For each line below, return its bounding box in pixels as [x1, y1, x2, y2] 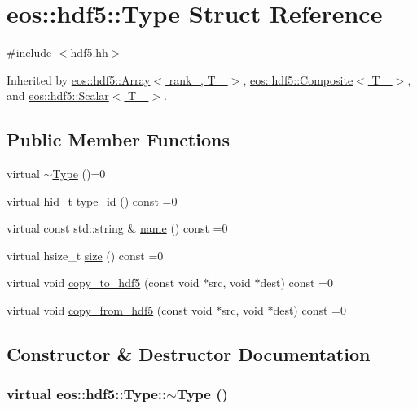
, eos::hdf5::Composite [243, 71, 353, 88]
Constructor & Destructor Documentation [7, 342, 371, 367]
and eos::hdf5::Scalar [7, 87, 109, 104]
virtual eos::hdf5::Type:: [7, 384, 167, 404]
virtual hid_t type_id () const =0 [7, 192, 178, 209]
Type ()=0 [52, 165, 106, 182]
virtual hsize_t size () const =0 [7, 246, 164, 263]
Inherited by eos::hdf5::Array [7, 71, 151, 88]
